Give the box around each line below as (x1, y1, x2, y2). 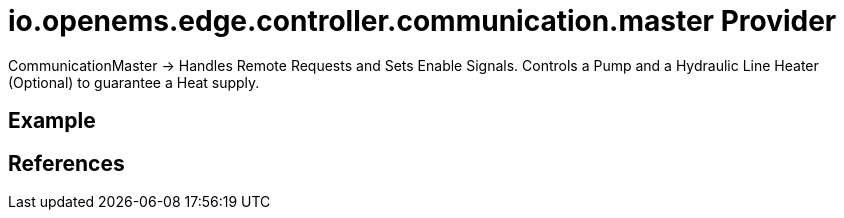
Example (8, 108, 96, 134)
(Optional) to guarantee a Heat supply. (8, 73, 260, 91)
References (8, 150, 125, 176)
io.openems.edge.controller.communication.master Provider (8, 4, 837, 38)
